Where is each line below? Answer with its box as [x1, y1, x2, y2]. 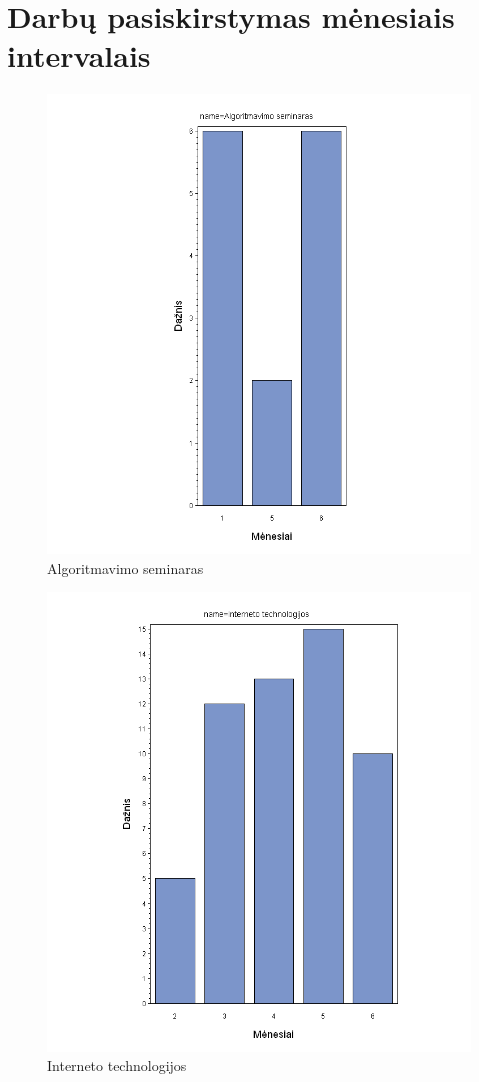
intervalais [7, 35, 151, 76]
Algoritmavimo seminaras [47, 557, 204, 578]
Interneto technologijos [47, 1055, 187, 1076]
